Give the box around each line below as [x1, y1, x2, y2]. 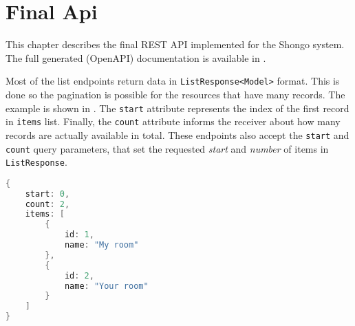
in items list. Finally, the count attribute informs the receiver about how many [6, 114, 341, 129]
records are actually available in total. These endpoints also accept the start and [6, 127, 349, 142]
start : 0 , [25, 188, 70, 199]
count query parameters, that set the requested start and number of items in [6, 141, 329, 155]
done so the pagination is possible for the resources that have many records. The [6, 87, 345, 101]
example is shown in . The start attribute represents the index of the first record [6, 100, 349, 115]
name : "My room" [64, 240, 139, 250]
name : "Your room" [64, 281, 149, 291]
